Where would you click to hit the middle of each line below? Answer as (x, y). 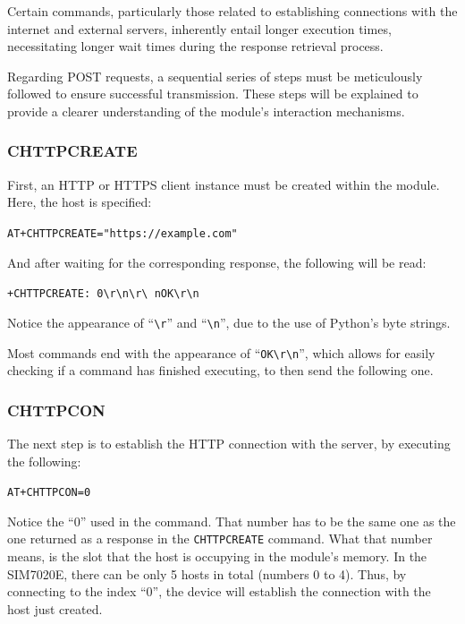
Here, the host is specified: (80, 202)
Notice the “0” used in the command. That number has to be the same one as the (232, 521)
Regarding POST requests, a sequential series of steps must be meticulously (215, 76)
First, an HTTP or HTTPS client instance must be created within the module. (224, 184)
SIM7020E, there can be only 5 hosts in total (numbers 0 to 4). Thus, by (207, 573)
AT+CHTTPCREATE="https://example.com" (123, 233)
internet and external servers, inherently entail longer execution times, (199, 28)
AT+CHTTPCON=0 (49, 493)
